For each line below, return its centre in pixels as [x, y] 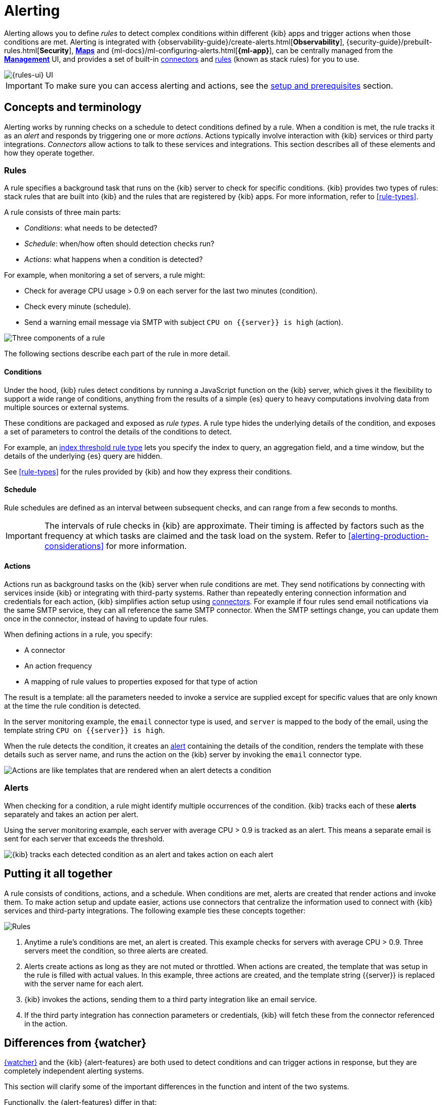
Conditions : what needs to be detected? [91, 228]
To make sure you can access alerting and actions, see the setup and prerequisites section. [219, 85]
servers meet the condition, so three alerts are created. [116, 950]
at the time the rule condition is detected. [73, 706]
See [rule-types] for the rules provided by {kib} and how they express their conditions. [148, 471]
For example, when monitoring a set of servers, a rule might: [105, 275]
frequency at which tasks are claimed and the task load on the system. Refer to [195, 536]
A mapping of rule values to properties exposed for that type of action [141, 682]
